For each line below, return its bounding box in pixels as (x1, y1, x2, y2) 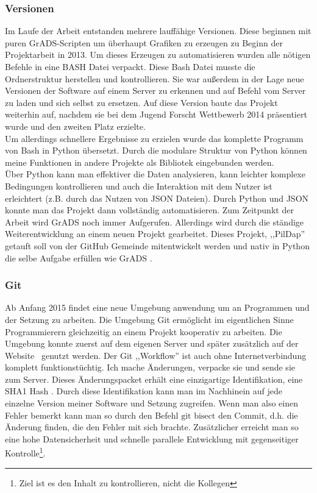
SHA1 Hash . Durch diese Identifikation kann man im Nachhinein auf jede (5, 385, 283, 397)
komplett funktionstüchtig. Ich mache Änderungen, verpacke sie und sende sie (5, 361, 295, 374)
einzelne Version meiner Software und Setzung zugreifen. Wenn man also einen (5, 397, 298, 410)
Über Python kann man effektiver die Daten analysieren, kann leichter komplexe (5, 168, 305, 180)
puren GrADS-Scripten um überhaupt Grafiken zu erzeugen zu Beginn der (5, 36, 283, 49)
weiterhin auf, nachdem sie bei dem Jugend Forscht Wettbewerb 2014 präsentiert (5, 108, 307, 121)
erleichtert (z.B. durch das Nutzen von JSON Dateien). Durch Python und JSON (5, 191, 309, 204)
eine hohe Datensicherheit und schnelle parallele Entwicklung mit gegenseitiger (5, 432, 299, 445)
